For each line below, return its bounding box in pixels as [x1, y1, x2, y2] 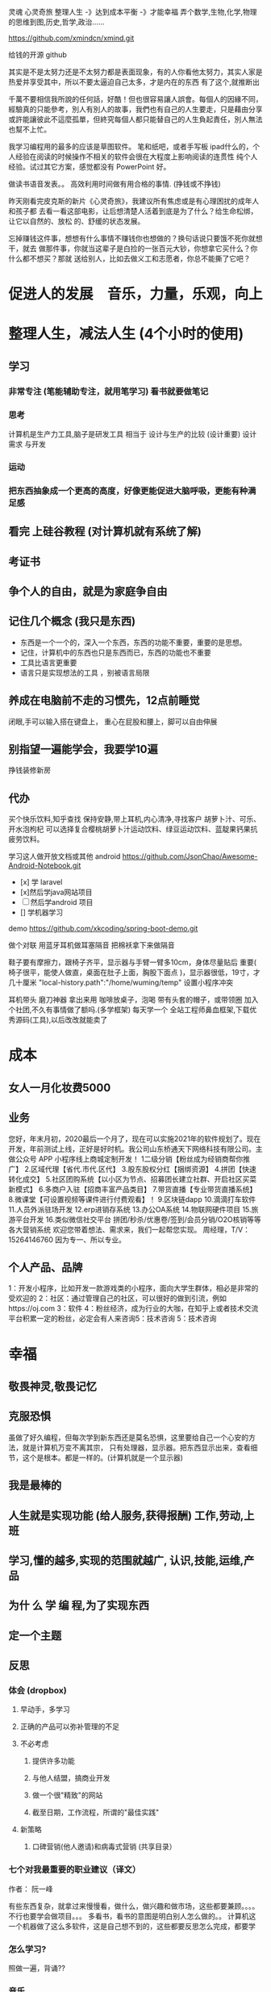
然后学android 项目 [30, 898, 94, 907]
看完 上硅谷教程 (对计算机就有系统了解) [8, 525, 202, 538]
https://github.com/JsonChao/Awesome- [122, 852, 258, 861]
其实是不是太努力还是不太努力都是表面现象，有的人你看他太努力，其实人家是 [8, 67, 263, 77]
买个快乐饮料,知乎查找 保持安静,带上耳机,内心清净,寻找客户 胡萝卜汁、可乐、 [8, 814, 261, 824]
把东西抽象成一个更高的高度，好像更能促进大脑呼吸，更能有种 [8, 485, 248, 496]
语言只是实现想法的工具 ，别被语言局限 [19, 667, 150, 677]
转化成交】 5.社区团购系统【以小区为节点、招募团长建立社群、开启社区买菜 [8, 1174, 256, 1184]
